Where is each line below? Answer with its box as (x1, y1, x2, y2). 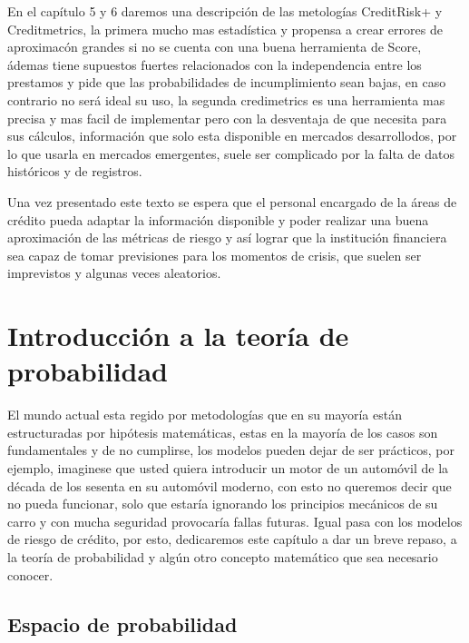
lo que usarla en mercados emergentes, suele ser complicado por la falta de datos (7, 143, 454, 163)
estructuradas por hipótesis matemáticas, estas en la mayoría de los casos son (7, 422, 438, 441)
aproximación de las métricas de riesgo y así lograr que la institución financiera (7, 228, 447, 247)
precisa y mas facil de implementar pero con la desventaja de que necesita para (7, 108, 447, 127)
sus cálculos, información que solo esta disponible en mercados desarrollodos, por (7, 126, 457, 145)
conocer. (7, 565, 54, 584)
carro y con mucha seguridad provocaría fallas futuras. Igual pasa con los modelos (7, 511, 463, 530)
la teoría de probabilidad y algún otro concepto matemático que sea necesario (7, 547, 438, 566)
